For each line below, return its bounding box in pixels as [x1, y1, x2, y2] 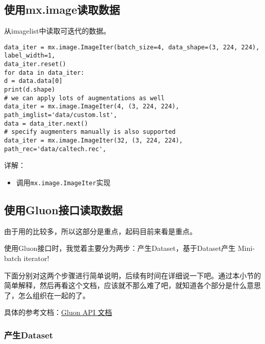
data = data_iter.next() [4, 120, 88, 127]
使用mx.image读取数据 [4, 2, 120, 17]
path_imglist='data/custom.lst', [4, 111, 117, 119]
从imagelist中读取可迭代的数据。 [4, 25, 111, 36]
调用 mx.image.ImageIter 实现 [16, 177, 111, 187]
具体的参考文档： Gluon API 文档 [4, 307, 112, 318]
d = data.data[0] [4, 77, 63, 85]
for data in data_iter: [4, 69, 85, 76]
